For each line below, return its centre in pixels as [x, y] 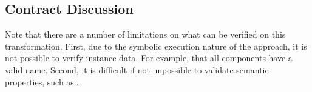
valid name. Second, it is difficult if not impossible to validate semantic [137, 69]
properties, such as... [43, 81]
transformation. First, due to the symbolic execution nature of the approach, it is [156, 46]
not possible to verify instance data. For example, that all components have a [149, 58]
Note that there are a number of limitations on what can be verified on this [145, 34]
